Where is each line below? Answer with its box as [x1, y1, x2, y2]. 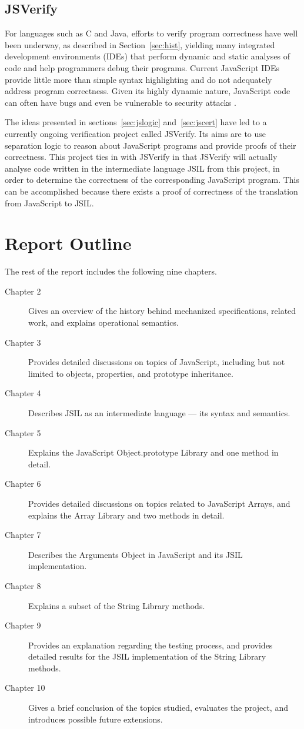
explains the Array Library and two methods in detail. [28, 509, 225, 521]
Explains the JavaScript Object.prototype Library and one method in [28, 446, 279, 459]
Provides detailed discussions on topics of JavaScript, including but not [28, 356, 285, 368]
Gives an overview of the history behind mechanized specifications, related [28, 305, 296, 317]
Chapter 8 [5, 579, 41, 591]
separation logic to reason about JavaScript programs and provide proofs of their [5, 139, 296, 151]
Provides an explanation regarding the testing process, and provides [28, 638, 273, 651]
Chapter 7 [5, 529, 41, 541]
